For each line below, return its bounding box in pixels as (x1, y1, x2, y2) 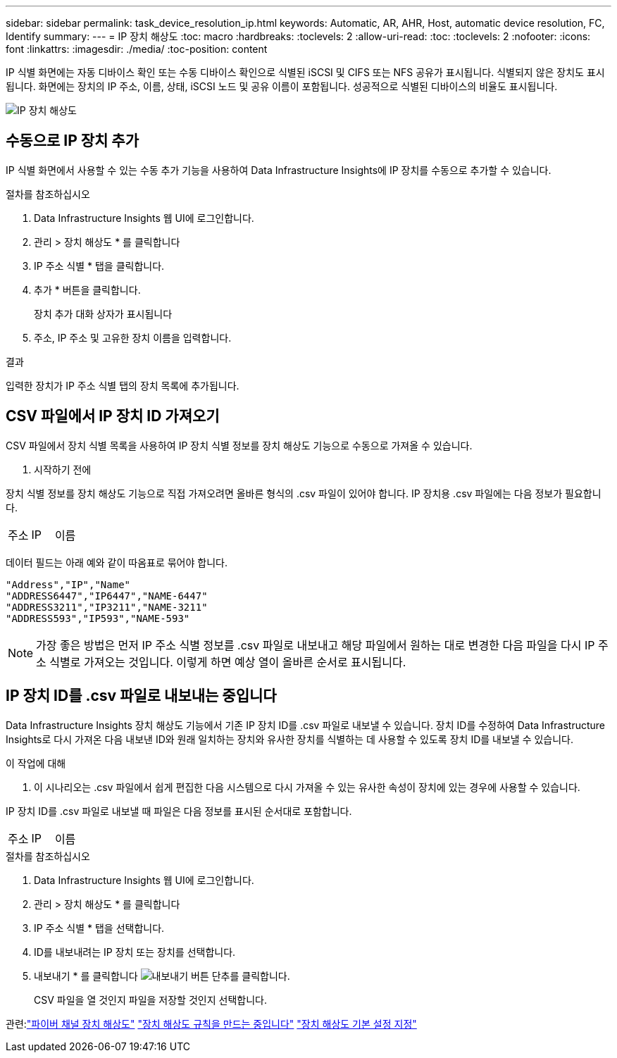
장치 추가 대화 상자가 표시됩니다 (34, 307, 173, 320)
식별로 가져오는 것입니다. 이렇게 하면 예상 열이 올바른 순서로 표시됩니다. (49, 654, 406, 669)
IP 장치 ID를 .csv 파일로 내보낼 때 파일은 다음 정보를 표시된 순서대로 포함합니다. (6, 804, 352, 817)
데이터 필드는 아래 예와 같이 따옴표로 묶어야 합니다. (6, 556, 228, 568)
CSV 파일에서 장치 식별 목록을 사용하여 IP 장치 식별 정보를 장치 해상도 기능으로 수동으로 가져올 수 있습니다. (6, 439, 473, 452)
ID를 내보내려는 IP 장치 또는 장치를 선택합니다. (34, 945, 236, 958)
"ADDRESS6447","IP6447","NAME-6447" (6, 590, 208, 602)
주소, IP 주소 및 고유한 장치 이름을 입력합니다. (34, 331, 232, 344)
